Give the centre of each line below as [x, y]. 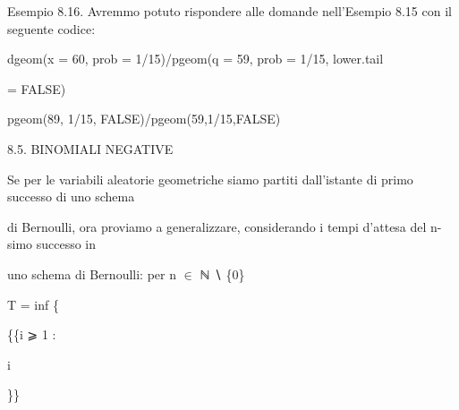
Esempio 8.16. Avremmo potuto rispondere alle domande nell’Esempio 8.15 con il [229, 11]
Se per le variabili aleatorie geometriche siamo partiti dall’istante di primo [210, 179]
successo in [66, 244]
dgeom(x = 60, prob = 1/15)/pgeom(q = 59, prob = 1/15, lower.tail [195, 59]
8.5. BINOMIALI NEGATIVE [90, 148]
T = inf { [33, 304]
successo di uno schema [71, 196]
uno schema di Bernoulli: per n [92, 273]
